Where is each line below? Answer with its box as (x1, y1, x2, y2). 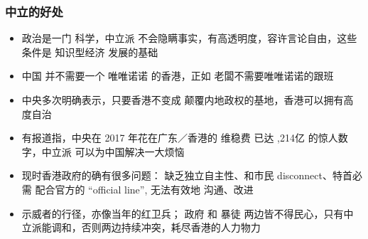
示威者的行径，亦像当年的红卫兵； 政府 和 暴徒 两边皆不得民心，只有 (21, 206, 344, 221)
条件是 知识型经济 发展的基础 (21, 44, 158, 59)
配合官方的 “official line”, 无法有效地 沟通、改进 (35, 181, 254, 196)
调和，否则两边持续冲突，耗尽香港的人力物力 (51, 220, 261, 235)
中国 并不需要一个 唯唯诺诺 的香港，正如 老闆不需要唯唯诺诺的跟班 (21, 68, 334, 83)
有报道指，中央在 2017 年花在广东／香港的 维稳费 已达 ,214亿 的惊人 (21, 130, 338, 145)
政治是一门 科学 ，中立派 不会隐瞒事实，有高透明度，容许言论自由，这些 (21, 31, 357, 46)
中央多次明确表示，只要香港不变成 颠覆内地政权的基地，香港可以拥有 (21, 92, 344, 107)
